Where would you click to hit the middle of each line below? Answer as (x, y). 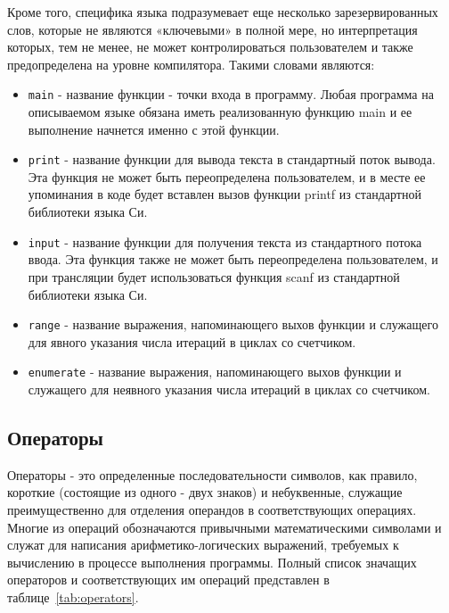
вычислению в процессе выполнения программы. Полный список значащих (212, 562)
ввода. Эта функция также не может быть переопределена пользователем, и (233, 259)
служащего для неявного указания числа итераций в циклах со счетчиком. (229, 389)
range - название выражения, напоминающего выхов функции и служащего (233, 324)
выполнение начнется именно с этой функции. (154, 129)
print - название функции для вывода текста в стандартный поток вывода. (232, 159)
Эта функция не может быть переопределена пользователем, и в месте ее (227, 176)
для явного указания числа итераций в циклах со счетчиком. (192, 341)
